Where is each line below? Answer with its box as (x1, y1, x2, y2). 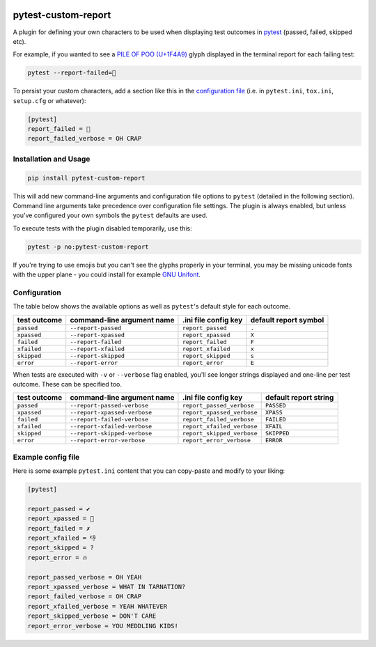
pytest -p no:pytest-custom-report (27, 242, 149, 251)
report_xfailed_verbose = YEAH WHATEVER (27, 602, 167, 610)
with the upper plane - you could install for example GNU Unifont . (13, 270, 201, 279)
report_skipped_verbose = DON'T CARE (27, 612, 157, 620)
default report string (265, 393, 334, 403)
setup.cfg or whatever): (13, 96, 86, 104)
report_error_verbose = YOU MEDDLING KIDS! (27, 622, 179, 630)
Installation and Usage (13, 154, 91, 164)
